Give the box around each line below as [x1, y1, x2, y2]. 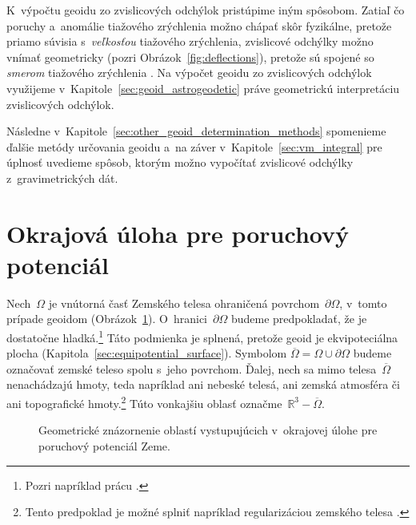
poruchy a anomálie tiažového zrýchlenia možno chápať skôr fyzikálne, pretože [6, 17, 392, 34]
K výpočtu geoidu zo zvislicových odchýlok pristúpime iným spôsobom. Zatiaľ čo [6, 2, 405, 18]
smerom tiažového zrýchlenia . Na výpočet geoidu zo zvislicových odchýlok [6, 64, 372, 81]
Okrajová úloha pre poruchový [6, 216, 350, 249]
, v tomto [339, 294, 387, 311]
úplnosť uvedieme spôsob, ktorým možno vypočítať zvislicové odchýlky [6, 154, 354, 171]
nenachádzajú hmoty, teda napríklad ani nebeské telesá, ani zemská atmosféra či [6, 376, 400, 393]
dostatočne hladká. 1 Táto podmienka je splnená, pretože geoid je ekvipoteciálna [6, 327, 398, 345]
